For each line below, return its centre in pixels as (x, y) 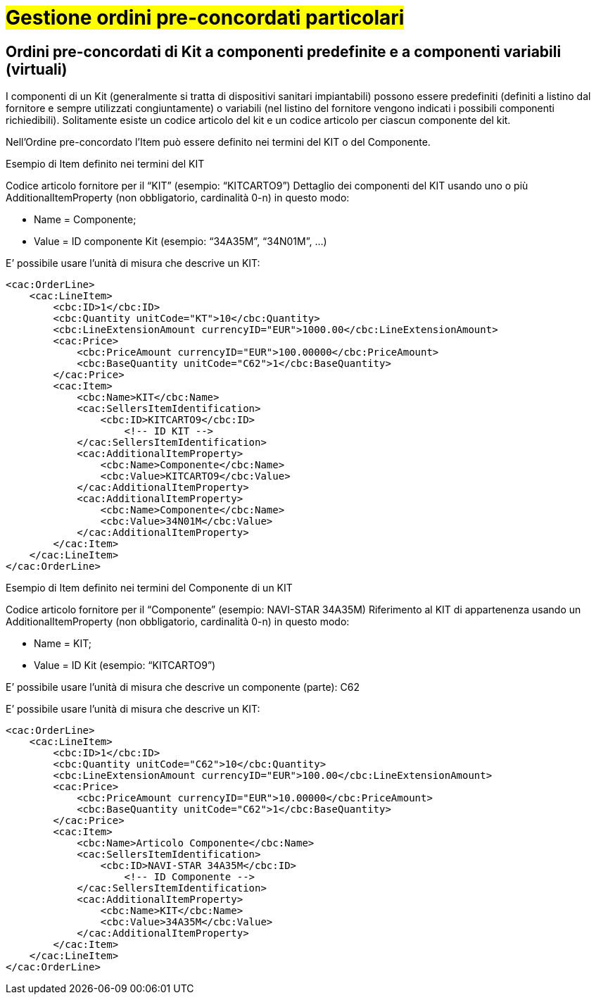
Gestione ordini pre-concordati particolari (205, 18)
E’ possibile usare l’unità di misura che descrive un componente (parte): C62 (183, 687)
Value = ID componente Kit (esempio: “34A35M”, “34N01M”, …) (180, 242)
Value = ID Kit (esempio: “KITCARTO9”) (125, 665)
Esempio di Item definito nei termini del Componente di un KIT (149, 588)
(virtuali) (37, 69)
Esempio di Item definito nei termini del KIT (105, 164)
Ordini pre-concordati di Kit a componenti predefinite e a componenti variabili (284, 51)
